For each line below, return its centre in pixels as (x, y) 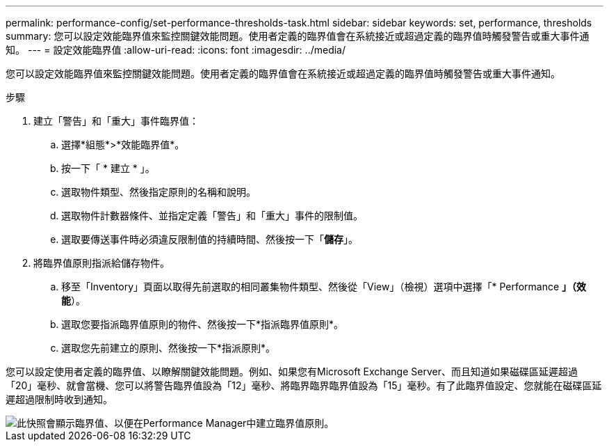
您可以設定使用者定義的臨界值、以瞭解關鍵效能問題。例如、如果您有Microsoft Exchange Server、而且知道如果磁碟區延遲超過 (292, 371)
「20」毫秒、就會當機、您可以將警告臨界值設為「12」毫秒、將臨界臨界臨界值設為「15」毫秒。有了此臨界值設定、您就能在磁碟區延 (304, 385)
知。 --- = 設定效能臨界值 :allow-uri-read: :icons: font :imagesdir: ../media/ (176, 50)
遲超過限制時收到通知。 (59, 399)
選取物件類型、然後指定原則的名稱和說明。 (159, 192)
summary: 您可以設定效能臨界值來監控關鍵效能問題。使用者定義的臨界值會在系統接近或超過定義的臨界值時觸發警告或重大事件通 (298, 36)
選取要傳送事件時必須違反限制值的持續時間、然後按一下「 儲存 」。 (210, 239)
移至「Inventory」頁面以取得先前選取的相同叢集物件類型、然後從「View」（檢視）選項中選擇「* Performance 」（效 (324, 287)
